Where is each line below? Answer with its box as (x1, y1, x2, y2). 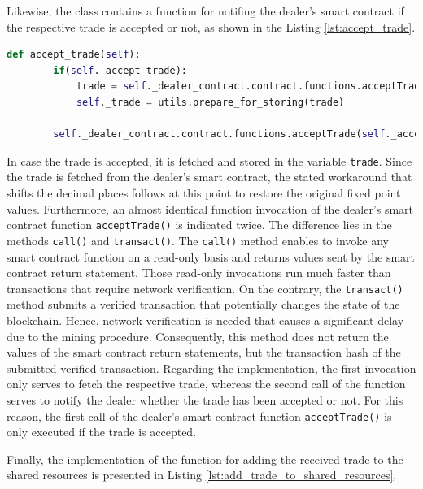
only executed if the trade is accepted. (7, 423, 197, 440)
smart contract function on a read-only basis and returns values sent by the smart (7, 248, 416, 265)
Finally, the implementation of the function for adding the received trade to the (7, 450, 403, 467)
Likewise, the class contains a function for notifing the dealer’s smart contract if (7, 2, 404, 19)
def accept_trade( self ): (7, 49, 141, 61)
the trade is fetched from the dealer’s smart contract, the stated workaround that (7, 168, 412, 185)
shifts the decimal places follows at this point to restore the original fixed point (7, 184, 401, 201)
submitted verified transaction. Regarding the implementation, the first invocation (7, 359, 416, 376)
